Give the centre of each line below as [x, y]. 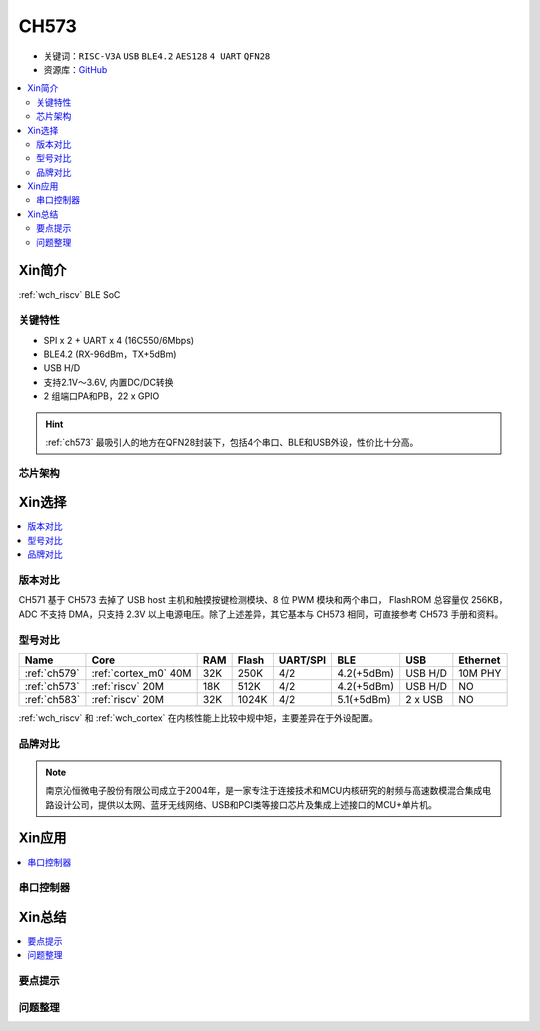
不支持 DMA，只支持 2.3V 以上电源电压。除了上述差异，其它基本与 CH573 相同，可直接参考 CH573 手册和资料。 [271, 614]
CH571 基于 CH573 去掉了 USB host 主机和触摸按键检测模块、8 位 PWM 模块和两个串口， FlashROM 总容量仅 [243, 600]
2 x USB [424, 699]
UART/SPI [302, 660]
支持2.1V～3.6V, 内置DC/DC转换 [108, 382]
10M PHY [480, 673]
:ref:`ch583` [52, 699]
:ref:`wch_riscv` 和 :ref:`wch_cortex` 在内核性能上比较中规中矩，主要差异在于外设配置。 [198, 717]
